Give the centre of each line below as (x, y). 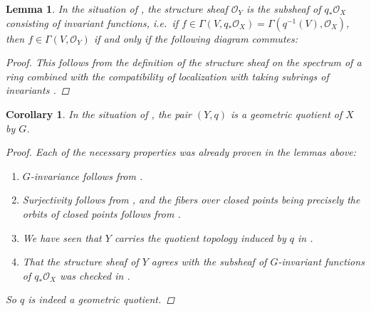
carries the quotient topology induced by (200, 237)
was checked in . (95, 275)
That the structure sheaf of (80, 262)
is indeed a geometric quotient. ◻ (101, 299)
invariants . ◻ (38, 90)
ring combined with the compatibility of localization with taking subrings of (167, 76)
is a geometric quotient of (287, 114)
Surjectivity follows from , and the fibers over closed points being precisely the (191, 200)
